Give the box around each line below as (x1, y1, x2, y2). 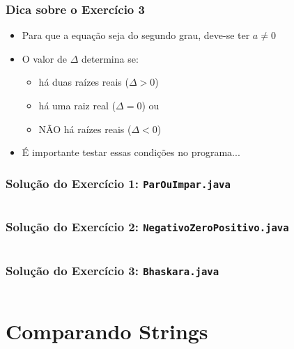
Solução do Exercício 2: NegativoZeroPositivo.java (6, 218, 289, 235)
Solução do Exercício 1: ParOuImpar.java (6, 174, 231, 192)
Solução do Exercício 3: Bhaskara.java (6, 262, 219, 279)
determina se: (82, 51, 139, 65)
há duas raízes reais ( (38, 75, 129, 89)
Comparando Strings (6, 317, 208, 346)
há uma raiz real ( (38, 98, 116, 112)
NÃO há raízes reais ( (38, 121, 132, 136)
